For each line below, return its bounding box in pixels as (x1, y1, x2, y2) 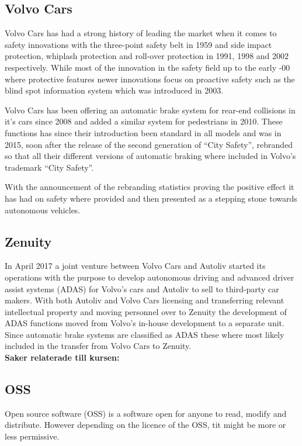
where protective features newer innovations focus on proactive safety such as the (5, 72, 295, 85)
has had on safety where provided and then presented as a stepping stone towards (5, 192, 297, 204)
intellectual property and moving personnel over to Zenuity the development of (5, 305, 287, 317)
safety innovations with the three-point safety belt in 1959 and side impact (5, 38, 272, 50)
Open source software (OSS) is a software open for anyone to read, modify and (5, 407, 287, 419)
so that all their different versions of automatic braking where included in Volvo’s (5, 150, 296, 162)
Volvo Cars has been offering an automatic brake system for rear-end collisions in (5, 103, 296, 116)
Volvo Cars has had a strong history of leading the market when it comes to (5, 27, 277, 39)
